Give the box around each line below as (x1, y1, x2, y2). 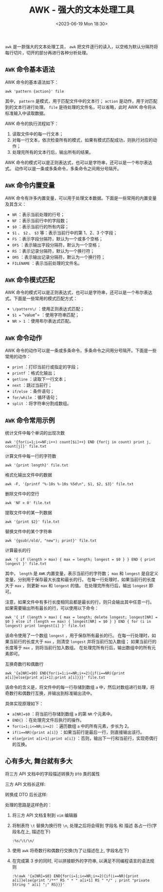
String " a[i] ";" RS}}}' (12, 882, 65, 887)
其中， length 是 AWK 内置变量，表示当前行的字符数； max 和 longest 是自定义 (5, 570, 159, 576)
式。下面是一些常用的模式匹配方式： (5, 295, 78, 302)
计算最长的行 (5, 547, 31, 553)
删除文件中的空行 (5, 491, 39, 496)
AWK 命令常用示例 (5, 416, 55, 424)
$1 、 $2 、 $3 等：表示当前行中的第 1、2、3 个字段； (12, 230, 118, 236)
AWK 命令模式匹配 (5, 275, 55, 284)
